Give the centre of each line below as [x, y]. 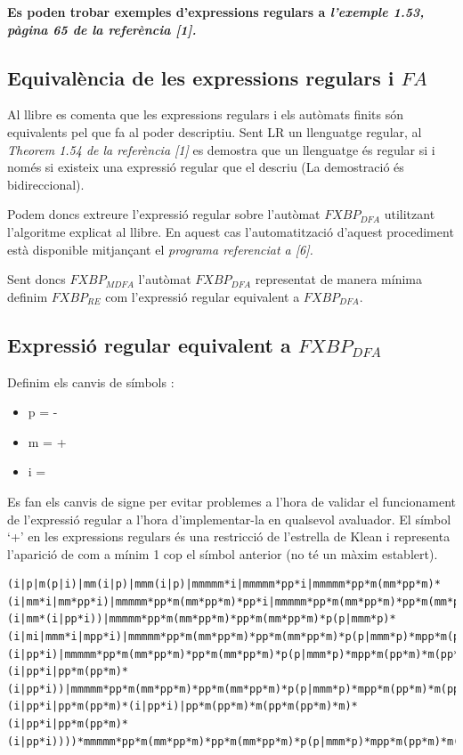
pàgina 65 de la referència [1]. [102, 29]
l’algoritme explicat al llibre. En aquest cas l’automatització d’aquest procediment [231, 231]
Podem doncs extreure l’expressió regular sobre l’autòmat [164, 214]
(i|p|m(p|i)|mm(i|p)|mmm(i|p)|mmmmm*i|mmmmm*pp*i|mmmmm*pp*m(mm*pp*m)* [224, 585]
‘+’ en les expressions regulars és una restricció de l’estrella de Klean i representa [229, 536]
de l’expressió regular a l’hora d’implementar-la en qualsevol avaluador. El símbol [229, 519]
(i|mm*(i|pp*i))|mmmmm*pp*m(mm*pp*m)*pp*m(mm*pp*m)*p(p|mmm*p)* [202, 619]
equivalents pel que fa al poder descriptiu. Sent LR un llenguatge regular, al [215, 131]
